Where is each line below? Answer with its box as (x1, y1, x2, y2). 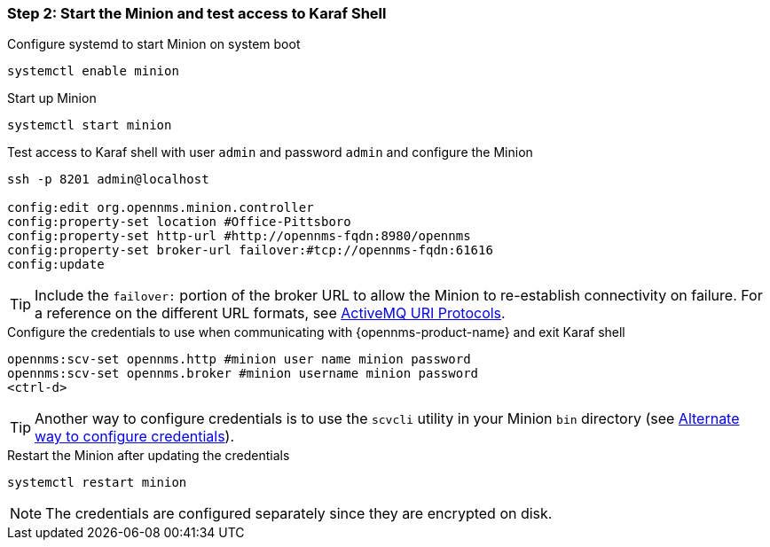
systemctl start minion (7, 118, 172, 133)
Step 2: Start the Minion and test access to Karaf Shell (7, 4, 387, 22)
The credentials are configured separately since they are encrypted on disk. (45, 504, 553, 523)
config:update (7, 257, 105, 272)
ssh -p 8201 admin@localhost (7, 172, 209, 187)
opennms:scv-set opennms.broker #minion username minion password (7, 366, 479, 381)
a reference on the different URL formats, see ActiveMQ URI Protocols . (35, 304, 506, 323)
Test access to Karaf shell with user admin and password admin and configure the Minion (7, 145, 533, 160)
